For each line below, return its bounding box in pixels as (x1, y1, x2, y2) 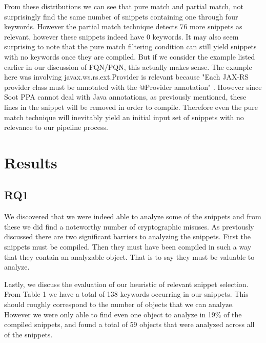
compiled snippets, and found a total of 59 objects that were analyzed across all (4, 319, 255, 330)
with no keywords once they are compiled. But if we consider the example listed (4, 51, 255, 62)
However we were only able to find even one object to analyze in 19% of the (4, 309, 242, 319)
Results (4, 151, 57, 173)
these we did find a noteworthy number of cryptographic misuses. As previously (4, 221, 254, 232)
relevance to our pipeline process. (4, 122, 108, 132)
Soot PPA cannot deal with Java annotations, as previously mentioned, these (4, 91, 247, 102)
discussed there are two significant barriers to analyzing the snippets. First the (4, 231, 251, 242)
